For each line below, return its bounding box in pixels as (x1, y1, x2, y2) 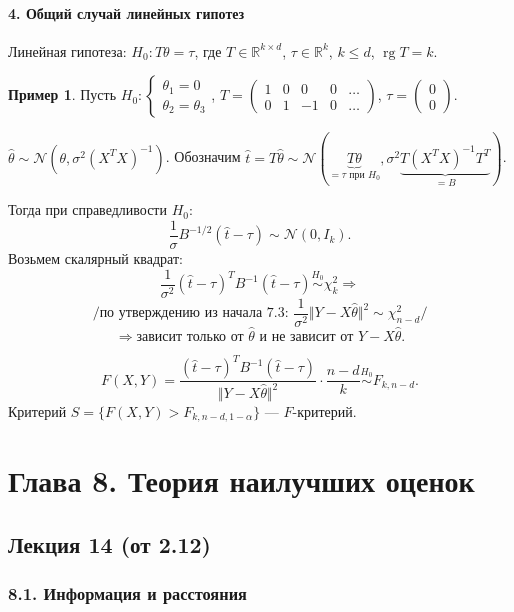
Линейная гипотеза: (8, 40, 127, 61)
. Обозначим (165, 146, 241, 167)
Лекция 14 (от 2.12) (8, 529, 211, 560)
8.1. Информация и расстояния (8, 581, 247, 606)
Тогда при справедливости (8, 199, 167, 220)
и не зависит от (259, 329, 354, 344)
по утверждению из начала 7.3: (99, 306, 289, 321)
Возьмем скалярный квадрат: (8, 247, 183, 268)
